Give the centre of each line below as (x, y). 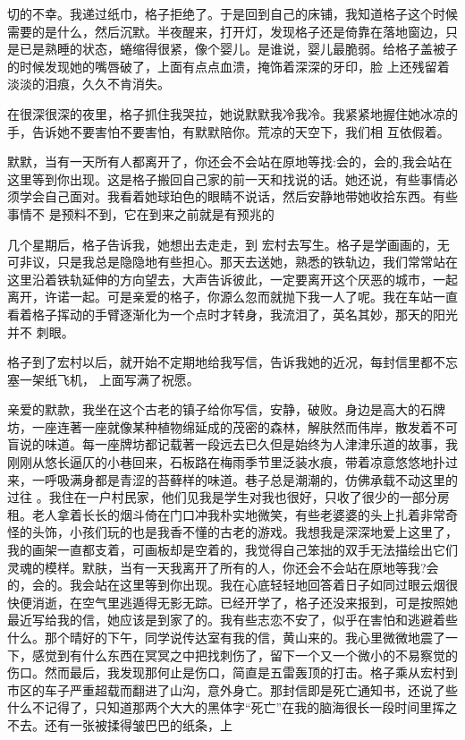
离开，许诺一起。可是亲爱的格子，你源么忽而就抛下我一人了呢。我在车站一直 (232, 297)
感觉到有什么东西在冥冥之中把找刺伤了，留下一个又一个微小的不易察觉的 (245, 655)
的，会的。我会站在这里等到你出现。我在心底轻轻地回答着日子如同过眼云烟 (226, 585)
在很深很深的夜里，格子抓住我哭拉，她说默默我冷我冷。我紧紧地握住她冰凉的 (232, 113)
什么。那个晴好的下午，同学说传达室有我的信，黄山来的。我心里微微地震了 (226, 637)
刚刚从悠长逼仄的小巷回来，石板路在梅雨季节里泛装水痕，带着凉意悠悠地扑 (226, 462)
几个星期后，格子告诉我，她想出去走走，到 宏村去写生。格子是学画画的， (222, 244)
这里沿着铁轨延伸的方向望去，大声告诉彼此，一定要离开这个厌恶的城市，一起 (232, 279)
